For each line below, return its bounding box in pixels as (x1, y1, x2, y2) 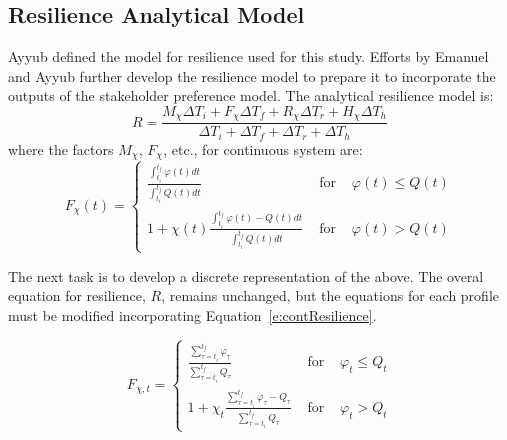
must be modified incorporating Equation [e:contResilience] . (8, 304, 377, 325)
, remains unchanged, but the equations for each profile (161, 285, 499, 306)
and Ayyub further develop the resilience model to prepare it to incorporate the (8, 65, 496, 86)
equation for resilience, (8, 285, 146, 306)
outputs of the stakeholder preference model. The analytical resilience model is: (8, 85, 494, 106)
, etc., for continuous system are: (163, 138, 363, 159)
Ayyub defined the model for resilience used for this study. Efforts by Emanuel (8, 46, 489, 67)
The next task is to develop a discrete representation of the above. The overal (8, 265, 484, 286)
